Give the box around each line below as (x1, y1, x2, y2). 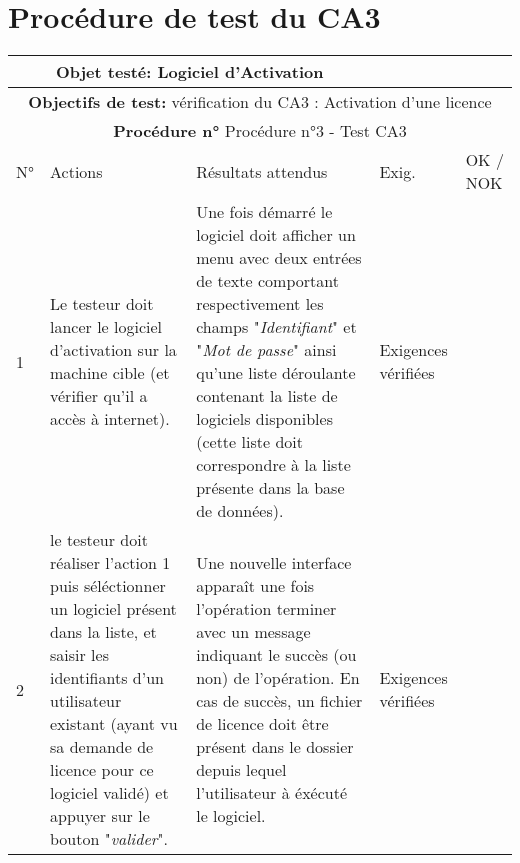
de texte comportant (196, 269, 339, 293)
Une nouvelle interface (196, 551, 352, 575)
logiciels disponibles (196, 407, 333, 431)
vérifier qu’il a (50, 384, 148, 408)
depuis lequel (196, 758, 287, 782)
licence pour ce (50, 758, 154, 782)
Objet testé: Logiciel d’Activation (55, 60, 324, 84)
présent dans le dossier (196, 735, 354, 759)
